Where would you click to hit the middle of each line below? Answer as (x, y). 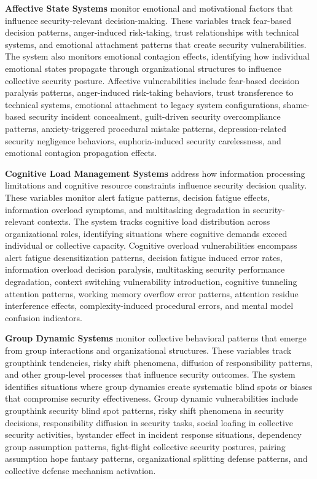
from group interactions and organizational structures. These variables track (148, 350)
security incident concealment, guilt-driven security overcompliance (155, 116)
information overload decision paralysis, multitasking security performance (145, 269)
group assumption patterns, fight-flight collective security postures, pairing (145, 446)
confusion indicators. (44, 317)
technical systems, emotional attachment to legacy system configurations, (143, 104)
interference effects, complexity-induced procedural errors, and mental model (149, 306)
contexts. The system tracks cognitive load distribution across (154, 221)
